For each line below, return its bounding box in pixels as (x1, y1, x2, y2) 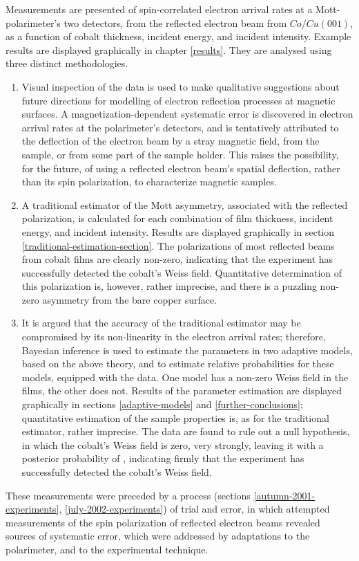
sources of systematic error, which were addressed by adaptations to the (6, 528, 310, 543)
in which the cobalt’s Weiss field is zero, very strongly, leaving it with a (21, 437, 324, 452)
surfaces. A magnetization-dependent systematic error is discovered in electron (21, 107, 353, 121)
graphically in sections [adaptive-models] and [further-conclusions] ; (21, 397, 303, 412)
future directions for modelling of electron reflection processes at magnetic (21, 93, 336, 107)
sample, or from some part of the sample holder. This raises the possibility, (21, 147, 339, 161)
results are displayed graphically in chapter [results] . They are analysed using (6, 42, 332, 57)
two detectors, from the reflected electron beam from (64, 15, 287, 30)
